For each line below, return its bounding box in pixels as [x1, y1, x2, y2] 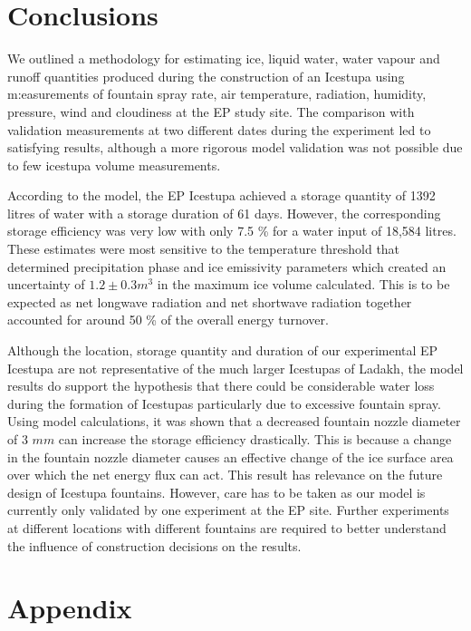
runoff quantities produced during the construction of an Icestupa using [7, 66, 405, 85]
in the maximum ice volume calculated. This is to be [157, 275, 450, 294]
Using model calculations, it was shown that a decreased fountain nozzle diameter [7, 412, 461, 431]
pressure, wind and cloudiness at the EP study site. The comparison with [7, 102, 415, 121]
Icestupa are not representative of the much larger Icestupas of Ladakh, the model [7, 358, 464, 377]
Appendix [7, 589, 132, 626]
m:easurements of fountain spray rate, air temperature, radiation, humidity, [7, 84, 427, 103]
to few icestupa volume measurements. [7, 155, 221, 174]
